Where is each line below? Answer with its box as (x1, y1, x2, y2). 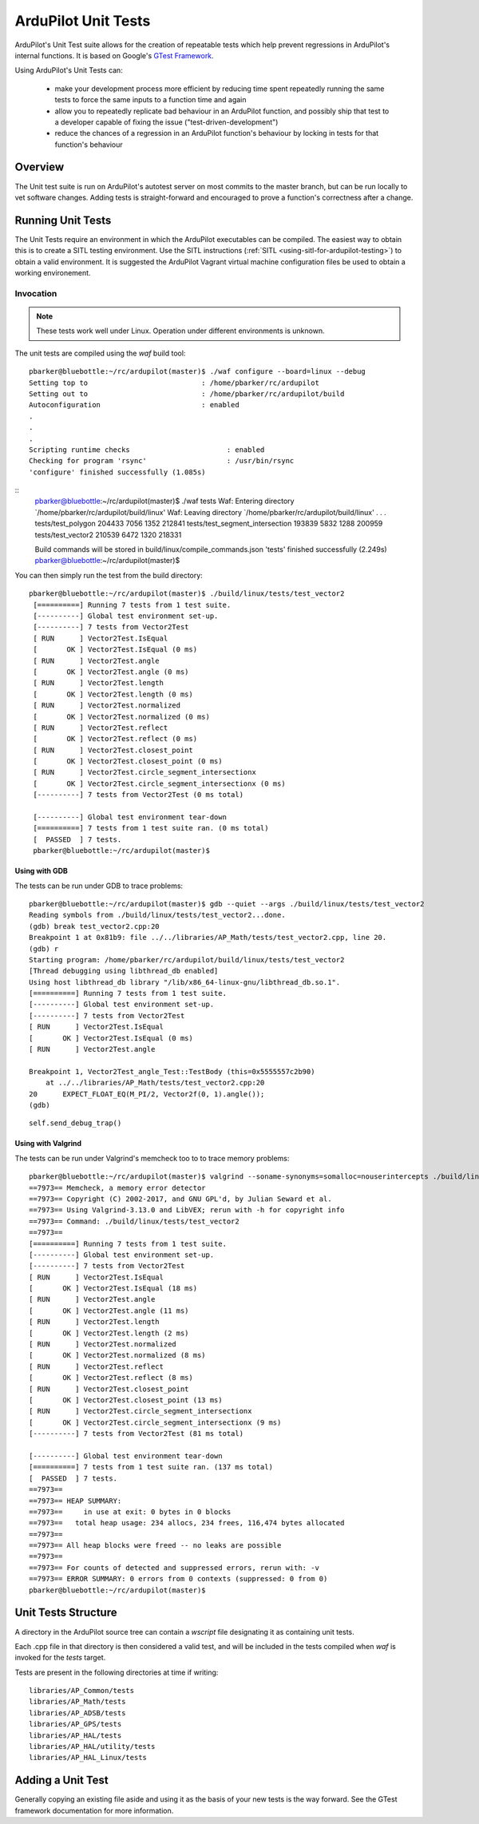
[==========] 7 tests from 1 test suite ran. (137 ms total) (29, 1462, 273, 1472)
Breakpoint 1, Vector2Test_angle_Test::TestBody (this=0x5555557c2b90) (29, 1067, 315, 1076)
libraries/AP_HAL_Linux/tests (29, 1753, 148, 1763)
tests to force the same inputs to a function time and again (54, 95, 247, 105)
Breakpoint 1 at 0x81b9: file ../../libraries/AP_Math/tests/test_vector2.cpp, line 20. (29, 933, 387, 942)
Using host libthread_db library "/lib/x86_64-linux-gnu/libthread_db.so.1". (29, 977, 341, 986)
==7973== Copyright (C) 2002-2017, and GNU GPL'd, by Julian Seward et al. (29, 1194, 332, 1203)
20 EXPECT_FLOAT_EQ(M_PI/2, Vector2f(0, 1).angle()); (29, 1089, 265, 1098)
